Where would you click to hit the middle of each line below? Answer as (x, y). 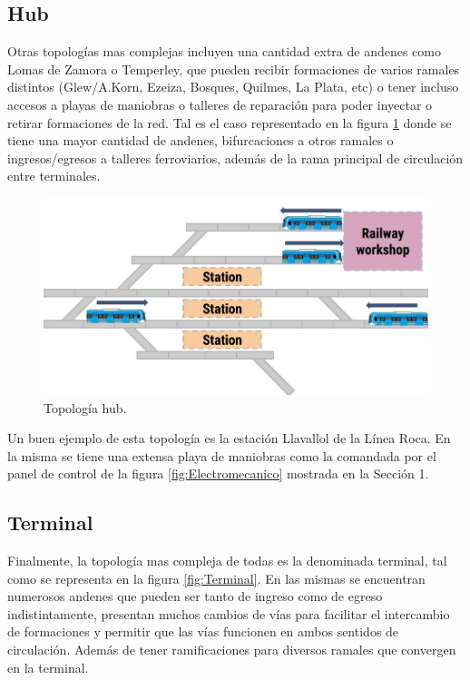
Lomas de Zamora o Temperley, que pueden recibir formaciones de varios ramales (234, 69)
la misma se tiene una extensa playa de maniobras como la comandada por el (222, 455)
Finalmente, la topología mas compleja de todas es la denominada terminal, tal (227, 561)
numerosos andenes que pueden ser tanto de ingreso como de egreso (195, 596)
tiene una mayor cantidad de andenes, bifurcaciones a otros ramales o (201, 140)
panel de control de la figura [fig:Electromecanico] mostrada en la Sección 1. (218, 473)
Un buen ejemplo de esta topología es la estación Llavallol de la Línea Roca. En (229, 438)
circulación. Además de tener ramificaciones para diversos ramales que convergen (232, 650)
